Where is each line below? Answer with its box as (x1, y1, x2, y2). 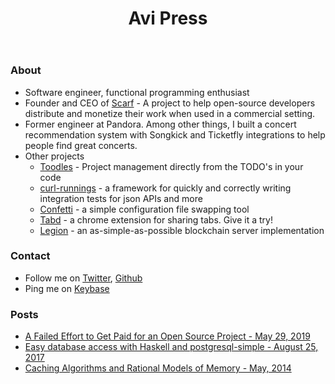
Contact (10, 249, 51, 263)
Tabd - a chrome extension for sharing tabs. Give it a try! (39, 213, 273, 226)
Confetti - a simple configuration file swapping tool (39, 203, 250, 215)
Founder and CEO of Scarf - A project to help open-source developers (24, 97, 316, 109)
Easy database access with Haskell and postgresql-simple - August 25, (24, 341, 319, 353)
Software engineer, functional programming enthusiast (24, 86, 250, 98)
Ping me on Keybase (24, 282, 110, 294)
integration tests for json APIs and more (39, 192, 203, 204)
